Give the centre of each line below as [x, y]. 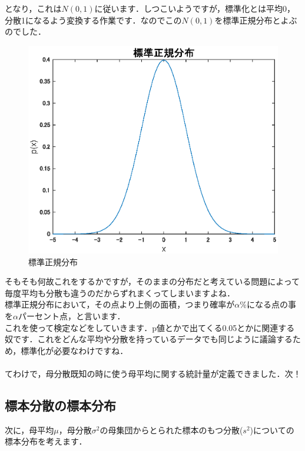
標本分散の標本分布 [60, 405]
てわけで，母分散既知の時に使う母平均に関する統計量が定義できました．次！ [153, 373]
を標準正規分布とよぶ [256, 20]
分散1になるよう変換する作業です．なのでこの [93, 20]
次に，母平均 [29, 430]
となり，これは [33, 8]
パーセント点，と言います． [72, 316]
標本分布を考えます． [46, 441]
